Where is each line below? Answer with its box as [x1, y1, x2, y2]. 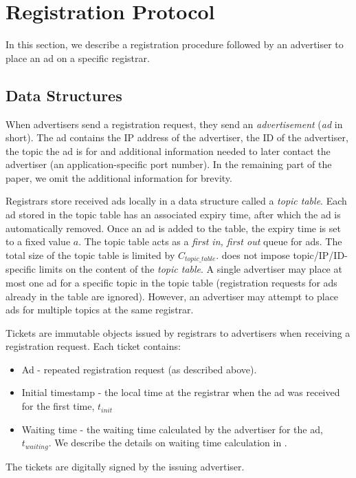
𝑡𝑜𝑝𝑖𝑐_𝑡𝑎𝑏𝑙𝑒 [184, 256, 216, 263]
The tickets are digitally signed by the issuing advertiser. [5, 459, 245, 473]
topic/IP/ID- [293, 247, 348, 262]
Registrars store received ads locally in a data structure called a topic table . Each [5, 194, 347, 208]
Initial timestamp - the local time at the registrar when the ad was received [21, 385, 340, 399]
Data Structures [5, 84, 122, 105]
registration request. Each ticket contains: [5, 339, 181, 353]
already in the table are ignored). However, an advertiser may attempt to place [5, 289, 339, 303]
